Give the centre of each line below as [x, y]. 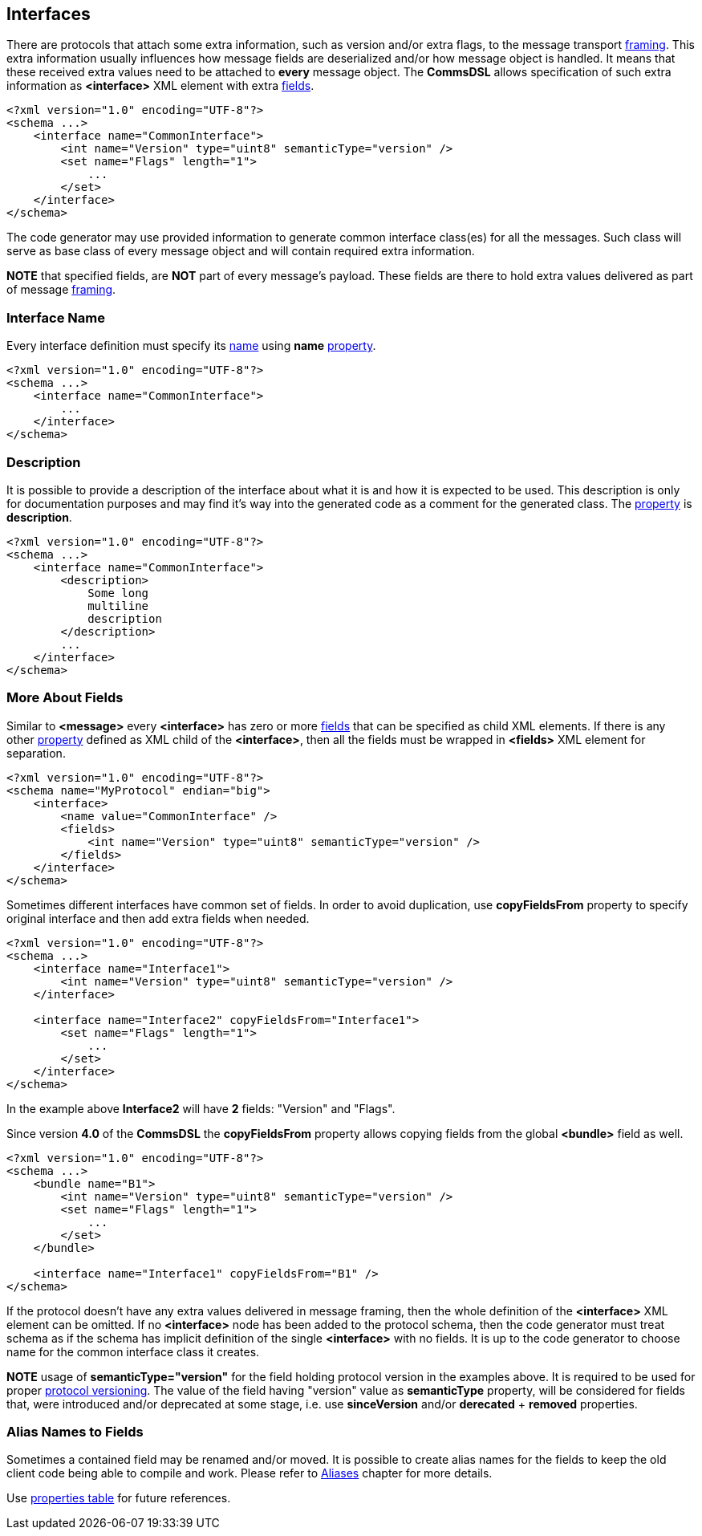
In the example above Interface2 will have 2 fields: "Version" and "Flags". [201, 1108]
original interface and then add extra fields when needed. [158, 918]
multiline [118, 605]
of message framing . [61, 290]
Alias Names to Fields [75, 1432]
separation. [36, 753]
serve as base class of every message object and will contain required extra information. [241, 251]
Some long [118, 593]
